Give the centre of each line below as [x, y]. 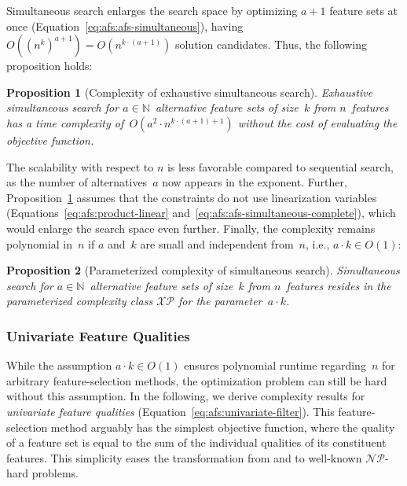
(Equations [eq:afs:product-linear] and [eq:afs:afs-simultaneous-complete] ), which [201, 213]
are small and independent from [217, 243]
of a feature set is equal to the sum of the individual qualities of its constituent [196, 442]
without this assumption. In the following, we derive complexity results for [186, 396]
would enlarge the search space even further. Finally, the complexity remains [191, 228]
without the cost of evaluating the [317, 122]
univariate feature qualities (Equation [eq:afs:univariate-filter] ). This [170, 411]
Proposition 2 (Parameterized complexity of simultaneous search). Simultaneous [203, 270]
